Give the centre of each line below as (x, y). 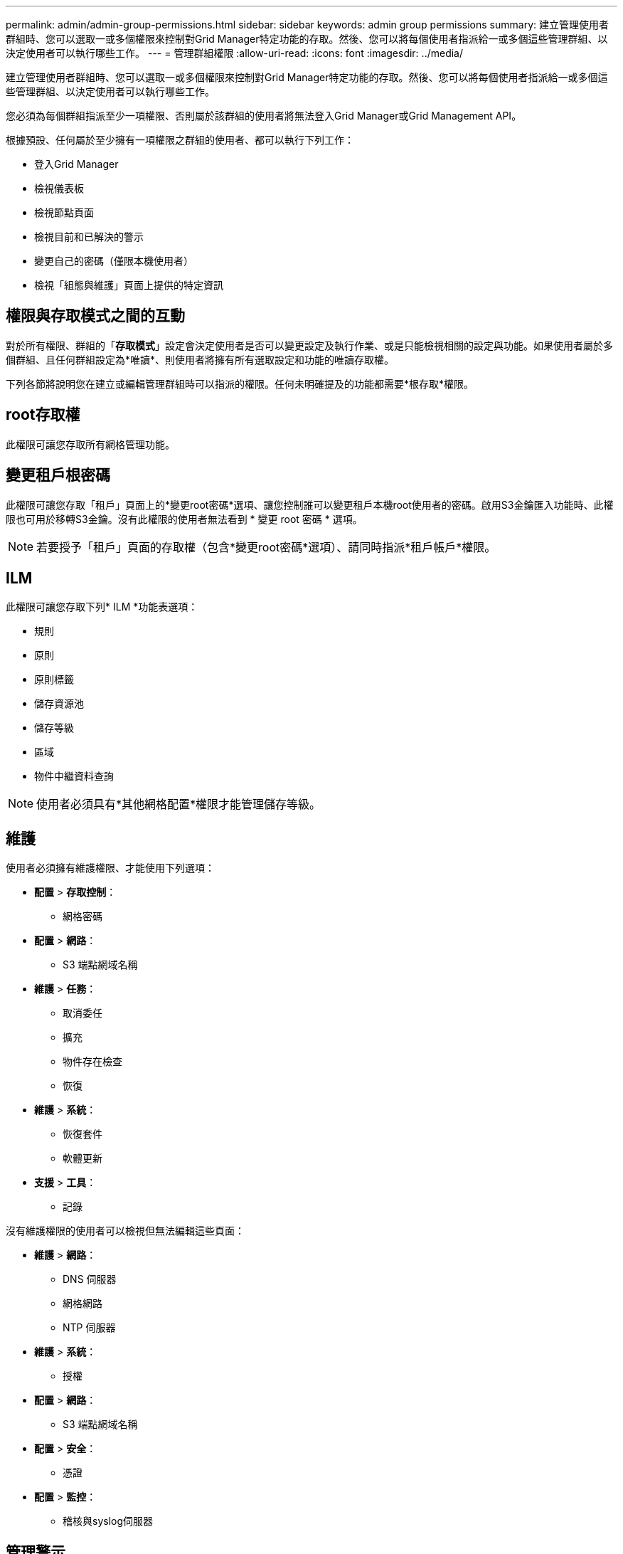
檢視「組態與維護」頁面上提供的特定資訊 (129, 285)
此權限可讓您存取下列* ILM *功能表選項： (102, 607)
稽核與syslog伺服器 (108, 1521)
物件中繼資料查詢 (74, 776)
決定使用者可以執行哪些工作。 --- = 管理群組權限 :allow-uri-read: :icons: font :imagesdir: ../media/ (235, 53)
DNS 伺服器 (90, 1279)
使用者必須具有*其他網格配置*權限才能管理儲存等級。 (179, 804)
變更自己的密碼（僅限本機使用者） (114, 261)
